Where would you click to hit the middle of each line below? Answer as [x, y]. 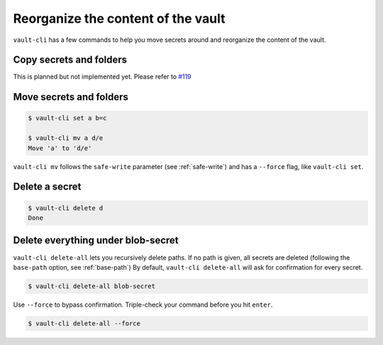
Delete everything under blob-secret [96, 240]
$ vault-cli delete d [66, 208]
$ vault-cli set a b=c [67, 118]
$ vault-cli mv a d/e [66, 138]
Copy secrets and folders [70, 60]
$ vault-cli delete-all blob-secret [92, 286]
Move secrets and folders [71, 97]
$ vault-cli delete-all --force [84, 323]
